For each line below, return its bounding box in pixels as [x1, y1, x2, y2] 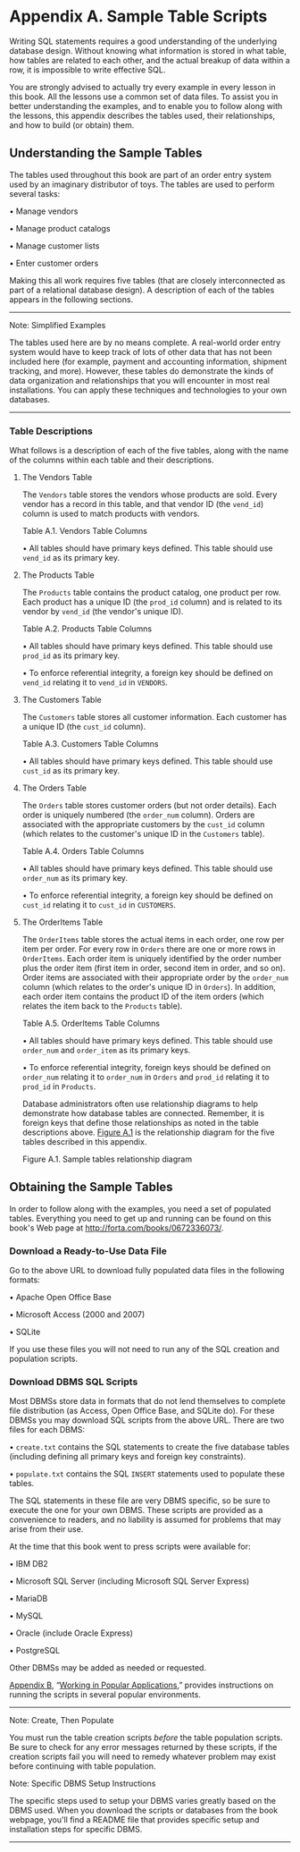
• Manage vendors [9, 206, 79, 216]
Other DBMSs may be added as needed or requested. [9, 1662, 207, 1673]
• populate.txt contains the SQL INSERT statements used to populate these [9, 1468, 286, 1479]
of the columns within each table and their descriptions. [9, 454, 214, 466]
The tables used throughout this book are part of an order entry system [9, 169, 272, 180]
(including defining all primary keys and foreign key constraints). [9, 1451, 246, 1462]
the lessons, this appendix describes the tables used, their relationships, [9, 110, 275, 121]
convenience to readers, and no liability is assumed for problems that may [9, 1514, 281, 1526]
